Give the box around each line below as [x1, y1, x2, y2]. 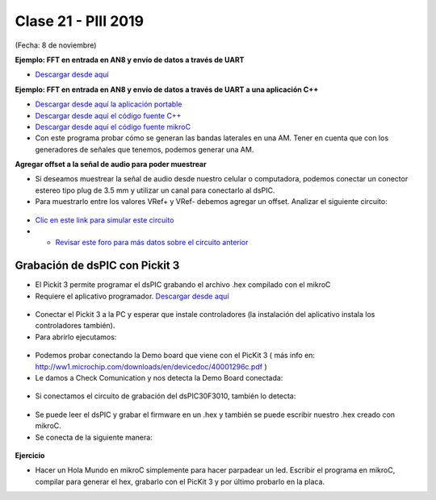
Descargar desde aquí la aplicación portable [35, 99, 182, 109]
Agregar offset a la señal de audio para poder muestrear [15, 160, 207, 169]
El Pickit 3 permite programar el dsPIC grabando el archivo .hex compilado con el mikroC [35, 280, 331, 290]
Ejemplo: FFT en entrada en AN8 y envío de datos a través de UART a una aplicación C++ [15, 85, 319, 94]
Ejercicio [15, 451, 45, 460]
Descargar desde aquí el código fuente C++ [35, 110, 182, 120]
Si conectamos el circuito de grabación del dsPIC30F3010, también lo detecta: [35, 391, 296, 401]
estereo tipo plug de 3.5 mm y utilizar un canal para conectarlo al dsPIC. [35, 185, 275, 195]
